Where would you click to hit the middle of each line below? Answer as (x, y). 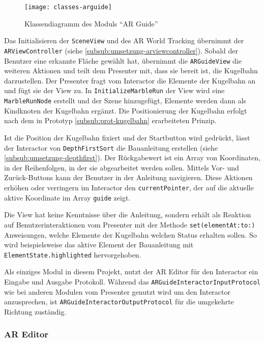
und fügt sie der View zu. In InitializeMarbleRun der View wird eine (114, 90)
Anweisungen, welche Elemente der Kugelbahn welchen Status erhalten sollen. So (130, 234)
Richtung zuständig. (35, 311)
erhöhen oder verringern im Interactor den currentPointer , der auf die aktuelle (129, 187)
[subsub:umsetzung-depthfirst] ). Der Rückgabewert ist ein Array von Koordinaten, (132, 158)
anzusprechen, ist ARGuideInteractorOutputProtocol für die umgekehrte (119, 302)
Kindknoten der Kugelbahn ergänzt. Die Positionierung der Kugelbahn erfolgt (126, 110)
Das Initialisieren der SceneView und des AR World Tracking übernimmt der (124, 40)
